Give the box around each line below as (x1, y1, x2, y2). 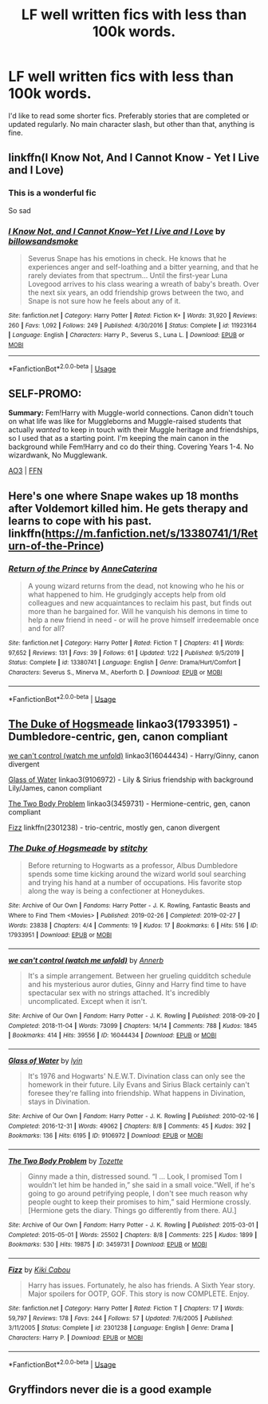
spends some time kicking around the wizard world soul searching (27, 869, 246, 879)
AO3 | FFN (8, 466, 43, 476)
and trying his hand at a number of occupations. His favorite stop (27, 878, 242, 887)
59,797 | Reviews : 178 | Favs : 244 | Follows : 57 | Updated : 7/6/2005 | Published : (8, 1314, 234, 1323)
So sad (8, 205, 32, 215)
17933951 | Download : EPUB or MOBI (8, 931, 112, 939)
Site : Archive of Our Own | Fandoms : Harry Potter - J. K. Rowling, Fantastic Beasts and (8, 902, 250, 910)
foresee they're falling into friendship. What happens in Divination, (27, 1089, 246, 1098)
